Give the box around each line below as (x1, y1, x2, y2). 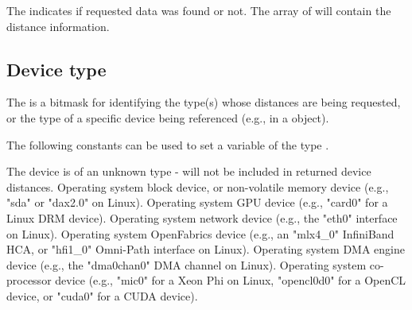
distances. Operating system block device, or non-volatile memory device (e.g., (6, 178, 389, 195)
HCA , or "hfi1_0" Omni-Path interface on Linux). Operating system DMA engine (6, 241, 405, 258)
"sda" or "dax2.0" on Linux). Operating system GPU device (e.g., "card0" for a (6, 194, 388, 211)
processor (6, 272, 52, 289)
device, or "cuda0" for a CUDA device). (6, 287, 198, 304)
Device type (6, 56, 107, 81)
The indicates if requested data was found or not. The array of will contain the (6, 2, 391, 18)
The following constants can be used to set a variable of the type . (6, 136, 329, 153)
